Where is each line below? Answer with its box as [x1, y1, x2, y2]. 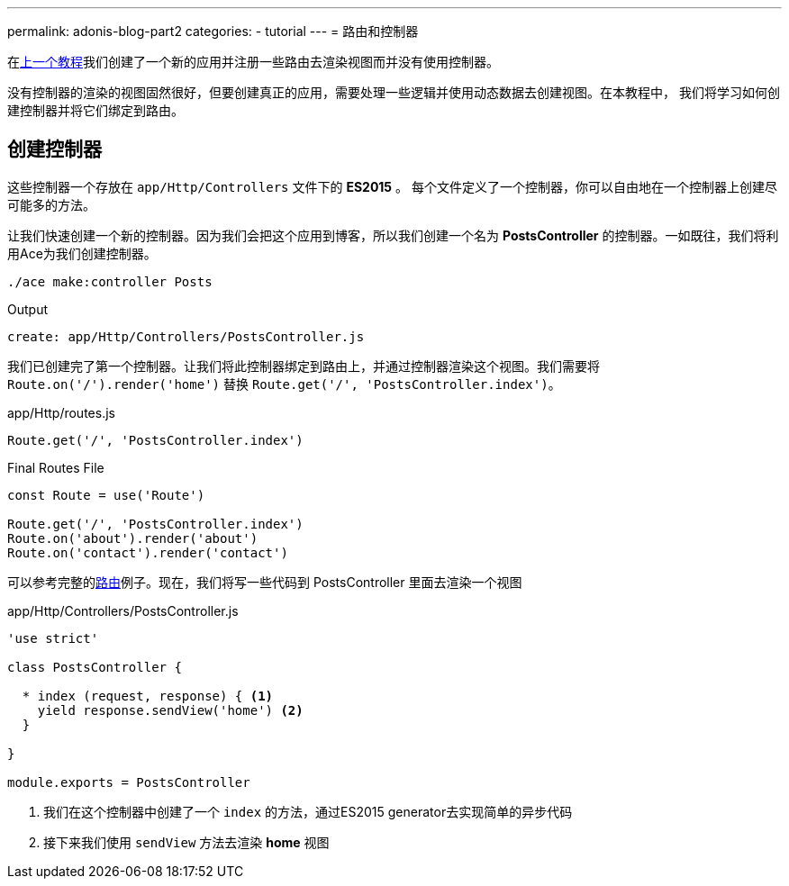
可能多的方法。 [7, 196, 95, 212]
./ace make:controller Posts [7, 274, 213, 289]
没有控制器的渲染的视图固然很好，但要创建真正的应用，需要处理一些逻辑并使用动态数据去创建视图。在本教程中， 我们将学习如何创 [7, 85, 780, 100]
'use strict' [7, 630, 99, 646]
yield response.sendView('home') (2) [37, 702, 304, 718]
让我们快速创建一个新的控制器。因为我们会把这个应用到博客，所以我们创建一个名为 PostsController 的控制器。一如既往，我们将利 [7, 227, 779, 243]
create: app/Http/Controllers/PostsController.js [7, 329, 365, 344]
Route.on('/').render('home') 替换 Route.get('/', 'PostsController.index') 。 [7, 375, 561, 392]
